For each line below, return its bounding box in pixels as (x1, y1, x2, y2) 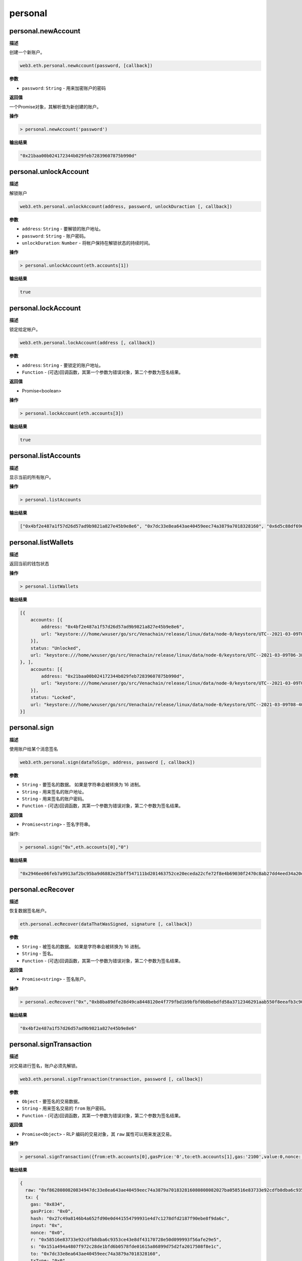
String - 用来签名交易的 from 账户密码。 (22, 1105, 109, 1112)
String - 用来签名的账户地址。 (22, 788, 87, 794)
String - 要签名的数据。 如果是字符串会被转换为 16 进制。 (22, 782, 143, 788)
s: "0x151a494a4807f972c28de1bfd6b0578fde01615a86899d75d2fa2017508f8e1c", (30, 1244, 222, 1249)
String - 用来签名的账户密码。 (22, 796, 87, 802)
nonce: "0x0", (30, 1230, 65, 1235)
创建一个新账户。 (9, 49, 45, 55)
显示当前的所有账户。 (9, 474, 54, 480)
